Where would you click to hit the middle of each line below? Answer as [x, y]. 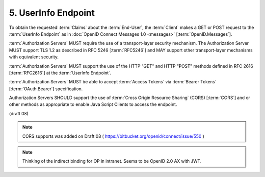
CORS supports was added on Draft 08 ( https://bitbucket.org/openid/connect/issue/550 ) [113, 136]
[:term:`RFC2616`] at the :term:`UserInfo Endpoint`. [60, 73]
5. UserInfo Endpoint [52, 13]
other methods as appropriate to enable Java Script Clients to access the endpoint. [93, 104]
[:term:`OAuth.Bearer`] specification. [46, 89]
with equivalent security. [34, 57]
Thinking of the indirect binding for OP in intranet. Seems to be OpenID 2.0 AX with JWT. [112, 161]
